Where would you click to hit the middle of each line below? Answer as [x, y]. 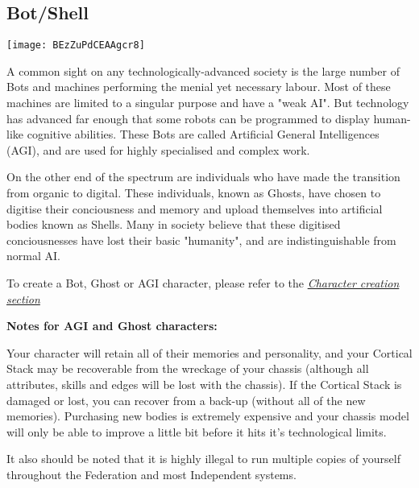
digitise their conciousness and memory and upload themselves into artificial [195, 208]
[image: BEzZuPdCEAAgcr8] [76, 45]
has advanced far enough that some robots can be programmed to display [188, 118]
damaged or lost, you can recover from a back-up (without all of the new [186, 400]
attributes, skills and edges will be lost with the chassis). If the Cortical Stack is [204, 384]
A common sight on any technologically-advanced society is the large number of [203, 70]
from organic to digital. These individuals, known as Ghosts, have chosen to [194, 193]
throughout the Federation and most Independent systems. [151, 474]
